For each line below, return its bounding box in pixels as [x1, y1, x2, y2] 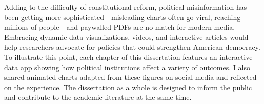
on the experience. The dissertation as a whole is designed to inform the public [4, 81, 252, 92]
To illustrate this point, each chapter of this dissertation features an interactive [4, 51, 253, 62]
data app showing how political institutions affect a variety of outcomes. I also [4, 61, 250, 72]
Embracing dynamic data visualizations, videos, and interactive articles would [4, 31, 249, 42]
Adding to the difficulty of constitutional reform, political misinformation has [4, 2, 247, 12]
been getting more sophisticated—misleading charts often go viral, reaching [4, 11, 241, 22]
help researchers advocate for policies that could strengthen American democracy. [4, 41, 260, 52]
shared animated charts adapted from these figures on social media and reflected [4, 72, 257, 82]
